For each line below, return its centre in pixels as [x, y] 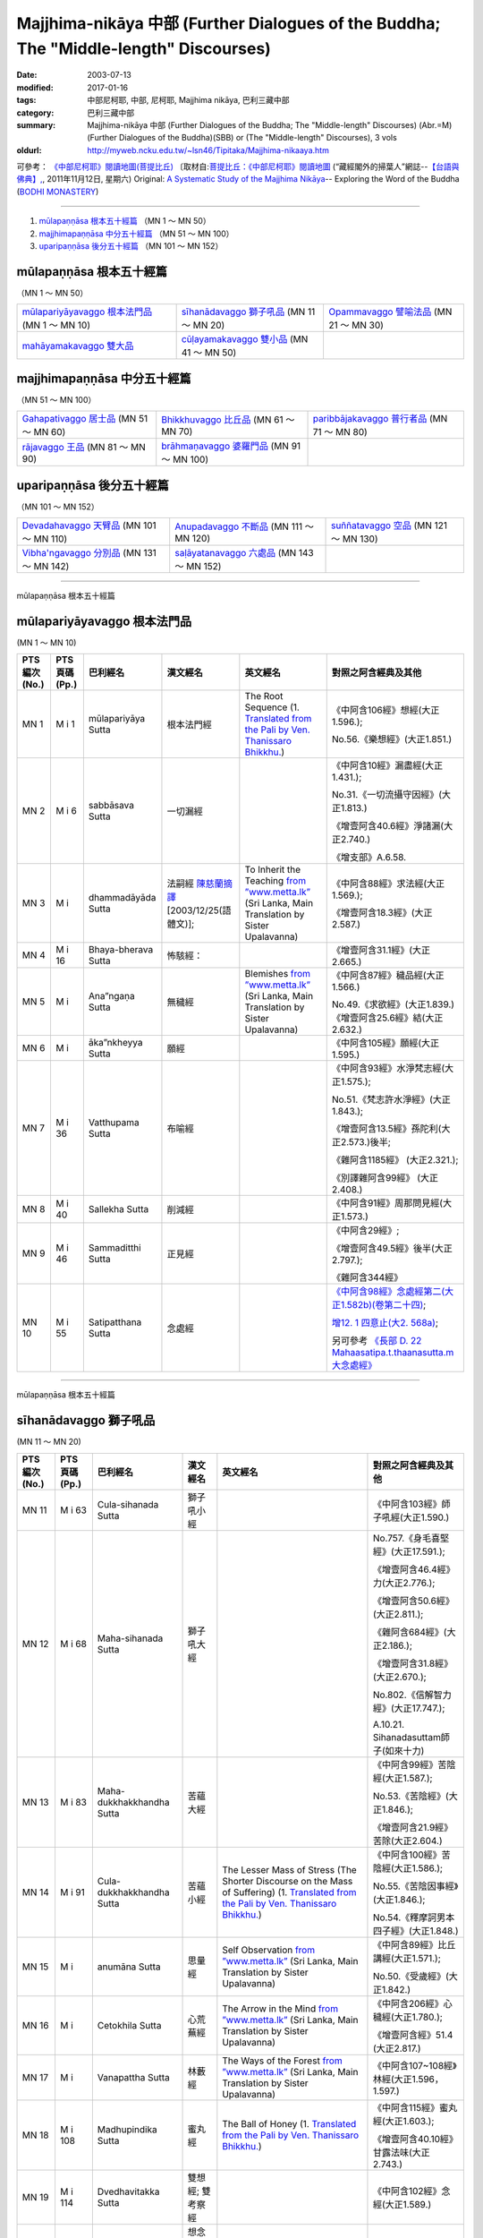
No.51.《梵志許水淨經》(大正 [391, 1099]
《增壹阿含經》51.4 [413, 2035]
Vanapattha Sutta [133, 2077]
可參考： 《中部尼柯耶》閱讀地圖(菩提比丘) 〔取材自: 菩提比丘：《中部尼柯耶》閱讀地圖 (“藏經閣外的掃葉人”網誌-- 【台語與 [238, 167]
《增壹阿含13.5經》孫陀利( [386, 1129]
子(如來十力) [398, 1750]
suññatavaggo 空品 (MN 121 [389, 525]
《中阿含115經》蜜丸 [415, 2107]
